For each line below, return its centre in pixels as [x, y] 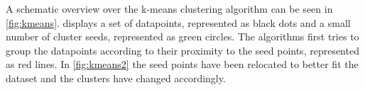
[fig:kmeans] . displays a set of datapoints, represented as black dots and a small [178, 22]
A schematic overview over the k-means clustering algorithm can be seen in [169, 9]
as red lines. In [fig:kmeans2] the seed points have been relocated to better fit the [182, 64]
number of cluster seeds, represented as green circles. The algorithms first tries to [182, 36]
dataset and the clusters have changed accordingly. [116, 78]
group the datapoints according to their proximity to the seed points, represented [182, 50]
